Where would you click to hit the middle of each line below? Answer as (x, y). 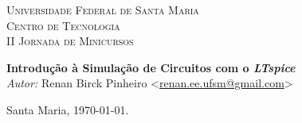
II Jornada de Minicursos (70, 41)
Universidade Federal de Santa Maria (103, 10)
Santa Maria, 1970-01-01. (68, 109)
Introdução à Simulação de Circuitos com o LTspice (151, 67)
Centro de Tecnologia (63, 25)
